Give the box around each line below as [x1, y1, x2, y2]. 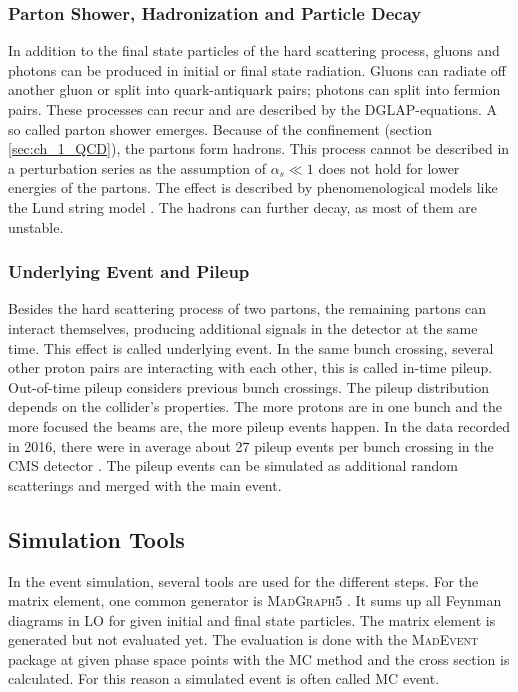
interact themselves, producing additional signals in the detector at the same [8, 317, 478, 338]
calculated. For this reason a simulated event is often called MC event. [8, 668, 440, 689]
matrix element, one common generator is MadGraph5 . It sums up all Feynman [8, 590, 502, 611]
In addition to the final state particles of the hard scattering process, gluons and [8, 40, 500, 61]
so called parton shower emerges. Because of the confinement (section [8, 118, 433, 139]
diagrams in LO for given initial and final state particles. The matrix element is [8, 609, 496, 630]
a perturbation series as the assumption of [8, 157, 266, 178]
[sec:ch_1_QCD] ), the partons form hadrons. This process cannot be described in [8, 138, 510, 159]
